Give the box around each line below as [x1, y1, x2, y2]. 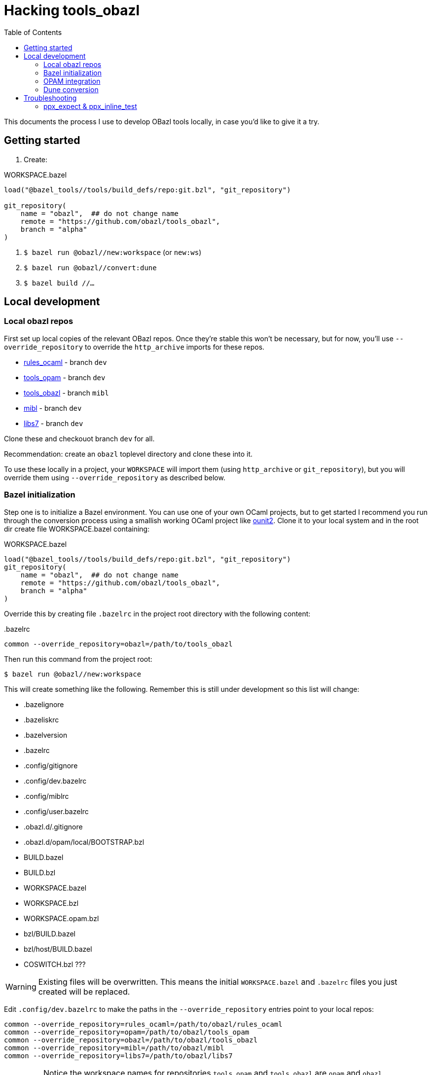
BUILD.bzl [24, 868, 56, 877]
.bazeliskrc [24, 715, 59, 724]
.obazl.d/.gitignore [24, 822, 83, 831]
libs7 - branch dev [24, 419, 83, 428]
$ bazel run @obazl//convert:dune [24, 263, 157, 272]
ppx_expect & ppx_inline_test [43, 102, 137, 110]
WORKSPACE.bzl [24, 898, 79, 907]
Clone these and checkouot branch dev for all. [4, 434, 155, 443]
